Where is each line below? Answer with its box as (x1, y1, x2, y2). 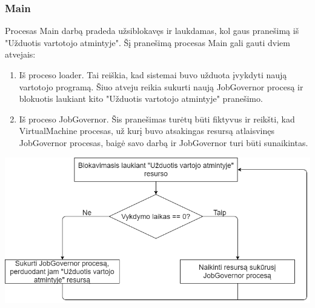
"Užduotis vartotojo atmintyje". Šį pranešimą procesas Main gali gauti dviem (5, 36, 290, 49)
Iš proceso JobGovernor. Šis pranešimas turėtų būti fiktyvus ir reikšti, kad (19, 112, 295, 125)
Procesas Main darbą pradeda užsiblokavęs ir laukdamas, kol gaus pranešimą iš (5, 24, 299, 37)
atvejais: (5, 48, 36, 61)
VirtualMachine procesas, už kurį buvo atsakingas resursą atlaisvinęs (19, 124, 275, 137)
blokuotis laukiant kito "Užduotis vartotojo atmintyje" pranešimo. (19, 92, 263, 105)
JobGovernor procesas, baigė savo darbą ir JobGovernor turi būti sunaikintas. (19, 136, 308, 149)
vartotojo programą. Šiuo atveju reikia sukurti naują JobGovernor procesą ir (19, 80, 303, 93)
